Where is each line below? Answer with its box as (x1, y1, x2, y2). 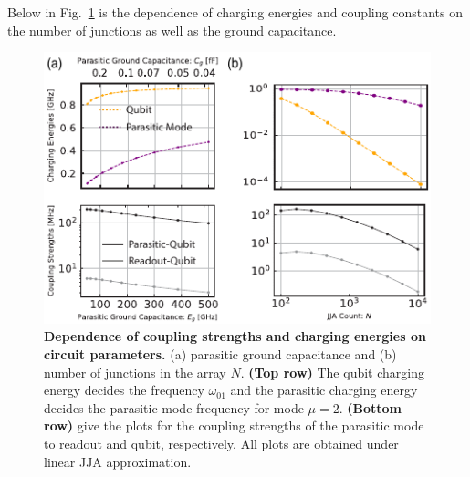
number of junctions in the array (44, 362, 226, 381)
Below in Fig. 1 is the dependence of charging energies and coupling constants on (7, 3, 463, 21)
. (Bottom (339, 398, 402, 417)
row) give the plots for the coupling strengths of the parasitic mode (44, 416, 424, 435)
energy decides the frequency (44, 380, 204, 399)
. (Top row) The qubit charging (240, 362, 424, 381)
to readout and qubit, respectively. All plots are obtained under (44, 434, 399, 452)
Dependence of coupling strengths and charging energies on (44, 327, 426, 346)
